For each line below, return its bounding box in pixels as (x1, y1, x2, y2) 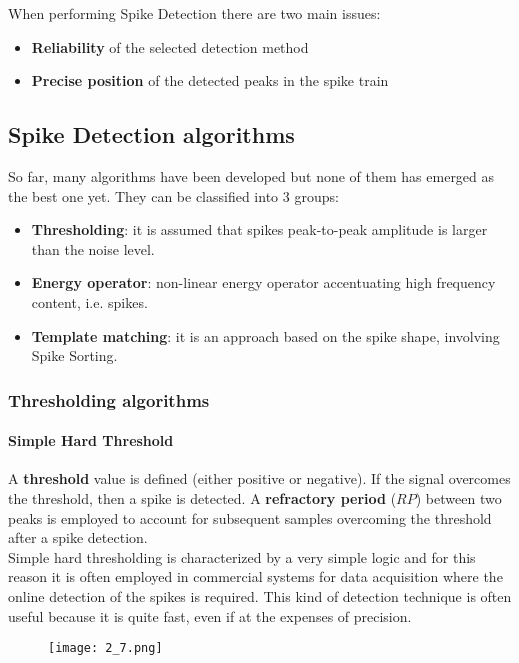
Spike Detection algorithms (8, 119, 295, 150)
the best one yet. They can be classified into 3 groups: (8, 185, 339, 206)
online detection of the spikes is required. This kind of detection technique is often (8, 585, 512, 606)
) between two (415, 487, 502, 508)
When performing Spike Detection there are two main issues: (8, 3, 381, 23)
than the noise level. (31, 238, 155, 259)
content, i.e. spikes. (31, 291, 148, 312)
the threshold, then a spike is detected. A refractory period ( (8, 487, 397, 508)
